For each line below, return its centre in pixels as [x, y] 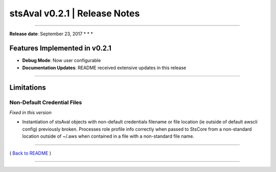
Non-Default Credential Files [46, 102]
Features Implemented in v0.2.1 [61, 48]
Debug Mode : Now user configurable [62, 60]
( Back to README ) [30, 153]
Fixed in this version [31, 112]
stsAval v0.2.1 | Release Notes [75, 13]
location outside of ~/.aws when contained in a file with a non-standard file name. [108, 136]
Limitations [28, 87]
